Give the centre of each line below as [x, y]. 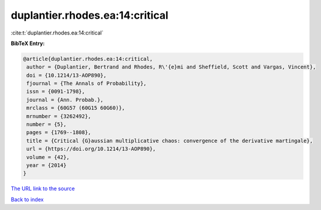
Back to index [27, 199]
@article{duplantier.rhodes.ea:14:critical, [88, 59]
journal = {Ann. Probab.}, [65, 100]
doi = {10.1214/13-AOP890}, [67, 75]
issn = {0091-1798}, [56, 92]
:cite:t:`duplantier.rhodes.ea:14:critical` [57, 33]
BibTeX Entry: [28, 43]
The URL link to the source [43, 189]
